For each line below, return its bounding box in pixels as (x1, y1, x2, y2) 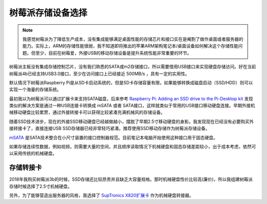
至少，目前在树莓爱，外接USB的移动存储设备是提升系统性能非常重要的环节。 (35, 50, 192, 56)
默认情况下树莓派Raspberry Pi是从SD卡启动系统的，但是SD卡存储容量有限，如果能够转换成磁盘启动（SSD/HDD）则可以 (9, 80, 253, 85)
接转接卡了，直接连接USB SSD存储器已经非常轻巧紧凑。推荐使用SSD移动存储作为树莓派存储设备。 (9, 125, 210, 131)
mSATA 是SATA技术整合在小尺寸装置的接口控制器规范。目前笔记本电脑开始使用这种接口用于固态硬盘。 (9, 134, 218, 140)
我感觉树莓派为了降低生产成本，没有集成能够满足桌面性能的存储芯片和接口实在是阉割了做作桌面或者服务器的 (22, 36, 243, 42)
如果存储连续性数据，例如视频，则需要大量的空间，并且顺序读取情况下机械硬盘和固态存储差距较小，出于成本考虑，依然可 (9, 144, 256, 150)
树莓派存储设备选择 (9, 7, 88, 18)
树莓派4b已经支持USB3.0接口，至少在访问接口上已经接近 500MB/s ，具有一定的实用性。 (9, 71, 190, 77)
